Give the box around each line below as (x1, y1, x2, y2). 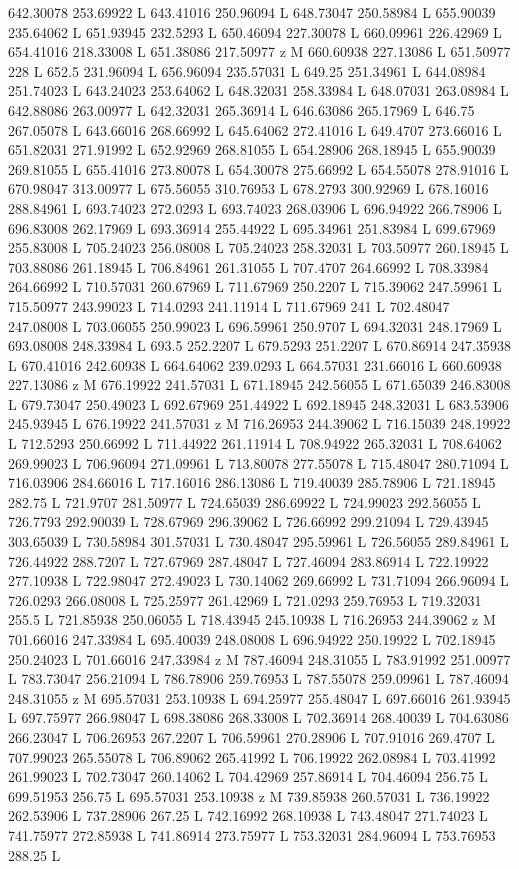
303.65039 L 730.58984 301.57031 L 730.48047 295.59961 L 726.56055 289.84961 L (8, 531, 509, 552)
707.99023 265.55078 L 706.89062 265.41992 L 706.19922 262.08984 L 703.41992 (8, 746, 496, 767)
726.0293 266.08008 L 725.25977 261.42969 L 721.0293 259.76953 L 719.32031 (8, 589, 482, 610)
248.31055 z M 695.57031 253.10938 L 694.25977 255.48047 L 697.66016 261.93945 (8, 687, 511, 708)
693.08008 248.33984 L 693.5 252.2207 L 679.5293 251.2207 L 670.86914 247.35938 (8, 335, 512, 356)
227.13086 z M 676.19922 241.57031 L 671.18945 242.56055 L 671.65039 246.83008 (8, 374, 511, 395)
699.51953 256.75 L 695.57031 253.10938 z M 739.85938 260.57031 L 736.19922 (8, 785, 490, 806)
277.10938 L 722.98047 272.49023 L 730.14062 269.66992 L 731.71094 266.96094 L (8, 570, 509, 591)
